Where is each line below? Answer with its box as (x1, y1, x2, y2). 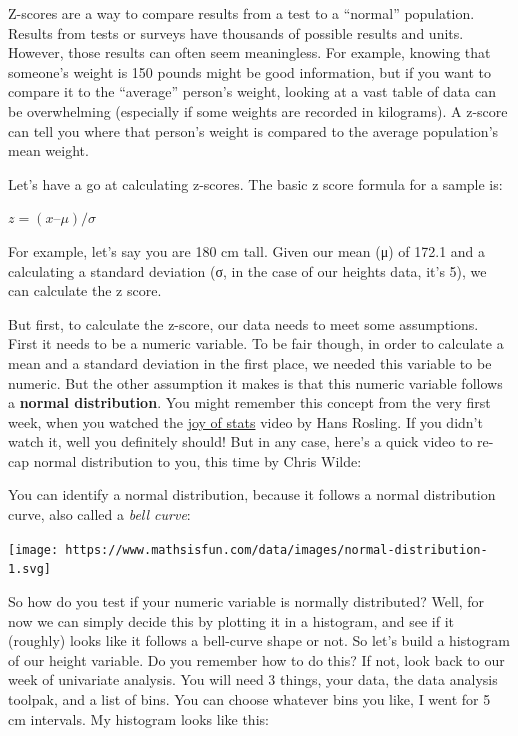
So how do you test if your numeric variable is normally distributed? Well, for (8, 590, 485, 611)
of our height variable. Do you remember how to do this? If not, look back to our (8, 649, 505, 670)
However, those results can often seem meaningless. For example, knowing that (8, 42, 491, 63)
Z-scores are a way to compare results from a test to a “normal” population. (8, 3, 475, 23)
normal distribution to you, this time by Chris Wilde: (33, 450, 362, 471)
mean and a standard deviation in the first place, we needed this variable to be (8, 352, 492, 373)
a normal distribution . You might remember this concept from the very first (8, 392, 491, 413)
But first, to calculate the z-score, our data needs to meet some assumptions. (8, 313, 479, 334)
